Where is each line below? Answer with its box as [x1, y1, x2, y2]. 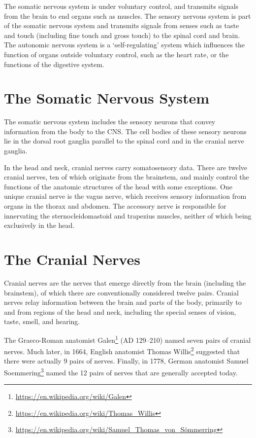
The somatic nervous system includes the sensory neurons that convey [4, 116, 216, 127]
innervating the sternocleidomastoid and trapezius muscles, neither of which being [4, 210, 252, 220]
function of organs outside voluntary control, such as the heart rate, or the [4, 49, 229, 59]
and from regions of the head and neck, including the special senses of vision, [4, 306, 236, 317]
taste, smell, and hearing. [4, 316, 80, 327]
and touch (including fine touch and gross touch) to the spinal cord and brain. [4, 30, 240, 40]
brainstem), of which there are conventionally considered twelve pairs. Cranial [4, 287, 239, 297]
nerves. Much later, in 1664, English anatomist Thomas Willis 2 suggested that [4, 345, 240, 356]
